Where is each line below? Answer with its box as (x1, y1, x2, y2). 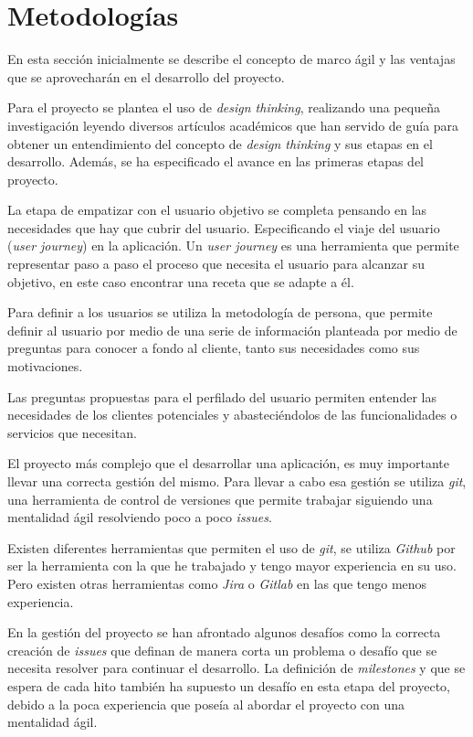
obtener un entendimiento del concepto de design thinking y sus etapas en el (7, 134, 433, 153)
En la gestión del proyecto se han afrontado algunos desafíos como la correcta (7, 623, 441, 642)
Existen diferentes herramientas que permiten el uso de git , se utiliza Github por (7, 538, 456, 557)
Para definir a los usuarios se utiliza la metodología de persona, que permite (7, 303, 433, 322)
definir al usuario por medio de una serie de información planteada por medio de (7, 320, 457, 339)
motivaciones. (7, 357, 83, 376)
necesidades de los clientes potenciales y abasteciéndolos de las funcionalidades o (7, 405, 457, 424)
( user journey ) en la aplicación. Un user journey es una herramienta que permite (7, 236, 459, 255)
